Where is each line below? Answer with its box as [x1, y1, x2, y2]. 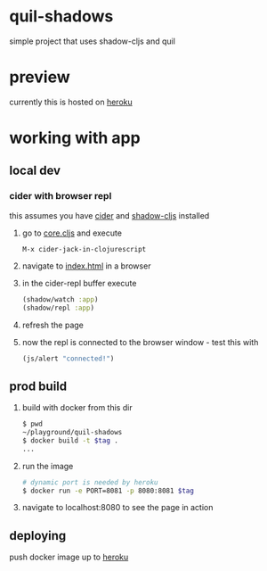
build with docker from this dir [21, 402, 133, 413]
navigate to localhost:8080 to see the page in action [21, 502, 214, 513]
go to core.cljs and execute [21, 228, 123, 238]
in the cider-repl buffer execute [21, 277, 137, 288]
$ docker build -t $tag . [21, 435, 118, 445]
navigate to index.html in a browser [21, 261, 151, 271]
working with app [9, 128, 141, 148]
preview [9, 67, 71, 87]
